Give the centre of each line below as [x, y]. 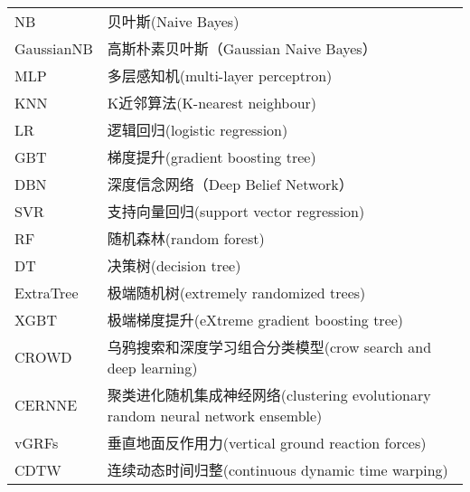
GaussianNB [54, 48]
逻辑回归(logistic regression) [197, 130]
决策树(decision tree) [174, 265]
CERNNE [46, 405]
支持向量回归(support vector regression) [236, 211]
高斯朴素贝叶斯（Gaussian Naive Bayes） [242, 48]
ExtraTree [47, 292]
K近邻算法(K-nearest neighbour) [212, 103]
